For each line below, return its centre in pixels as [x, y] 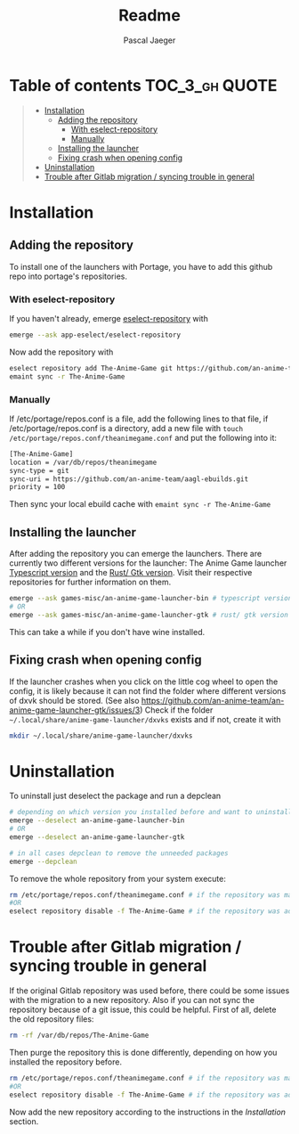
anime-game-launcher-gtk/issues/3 [75, 710]
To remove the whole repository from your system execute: [118, 878]
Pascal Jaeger [149, 40]
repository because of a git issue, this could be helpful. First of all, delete [143, 1010]
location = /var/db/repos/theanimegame [83, 462]
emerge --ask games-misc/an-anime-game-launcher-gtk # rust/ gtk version [149, 615]
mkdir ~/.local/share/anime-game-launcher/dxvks [101, 736]
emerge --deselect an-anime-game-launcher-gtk [97, 837]
